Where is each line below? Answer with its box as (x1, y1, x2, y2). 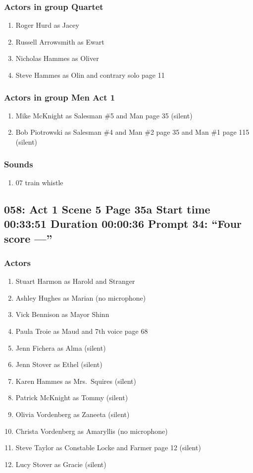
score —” (4, 230, 52, 246)
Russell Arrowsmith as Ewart (15, 36, 104, 47)
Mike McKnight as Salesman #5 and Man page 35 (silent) (15, 110, 193, 120)
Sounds (4, 158, 33, 170)
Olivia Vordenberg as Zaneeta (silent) (15, 409, 130, 419)
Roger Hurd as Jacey (15, 20, 79, 30)
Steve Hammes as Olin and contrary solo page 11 (15, 70, 165, 80)
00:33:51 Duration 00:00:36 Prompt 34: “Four (4, 216, 242, 231)
